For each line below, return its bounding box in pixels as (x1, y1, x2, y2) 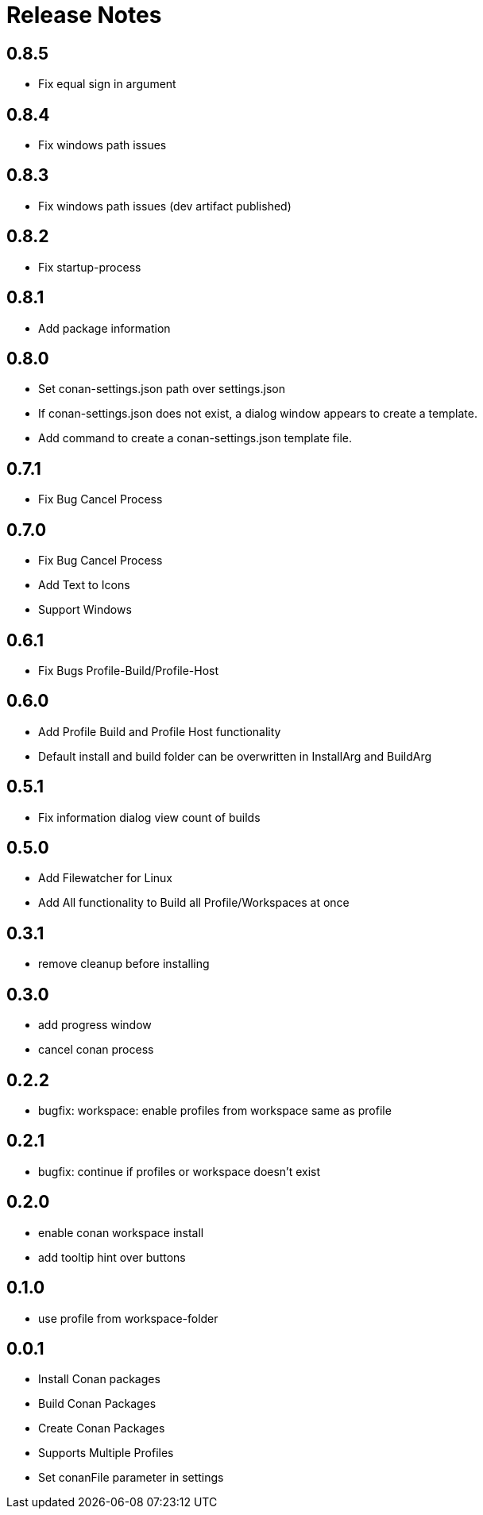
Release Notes (6, 2, 162, 29)
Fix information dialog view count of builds (38, 810, 261, 824)
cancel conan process (38, 1043, 154, 1057)
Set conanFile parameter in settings (38, 1471, 224, 1485)
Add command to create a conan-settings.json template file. (38, 431, 353, 445)
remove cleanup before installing (38, 957, 210, 971)
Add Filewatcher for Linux (38, 871, 172, 885)
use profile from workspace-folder (38, 1311, 218, 1325)
